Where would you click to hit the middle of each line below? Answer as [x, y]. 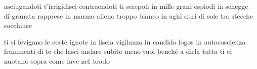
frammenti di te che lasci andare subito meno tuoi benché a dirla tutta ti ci [118, 51]
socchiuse [18, 25]
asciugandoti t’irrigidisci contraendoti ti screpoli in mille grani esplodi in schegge [126, 6]
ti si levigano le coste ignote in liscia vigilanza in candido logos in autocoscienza [125, 41]
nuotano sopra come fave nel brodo [57, 60]
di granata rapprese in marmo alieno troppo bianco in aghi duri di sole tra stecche [128, 15]
